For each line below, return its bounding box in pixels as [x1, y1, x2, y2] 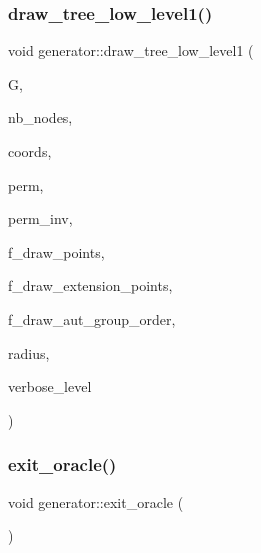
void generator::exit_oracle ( [8, 491, 184, 512]
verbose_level [8, 376, 92, 397]
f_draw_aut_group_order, [8, 308, 176, 329]
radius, [8, 342, 50, 363]
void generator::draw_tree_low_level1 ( [8, 40, 254, 61]
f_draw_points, [8, 241, 105, 262]
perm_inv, [8, 208, 73, 229]
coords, [8, 141, 52, 161]
